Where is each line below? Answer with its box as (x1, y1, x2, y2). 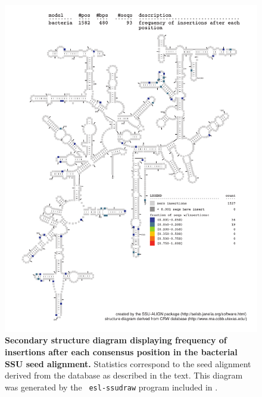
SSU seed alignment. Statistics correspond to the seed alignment (5, 357, 251, 370)
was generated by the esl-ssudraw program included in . (5, 380, 218, 393)
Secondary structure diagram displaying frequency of (5, 334, 227, 346)
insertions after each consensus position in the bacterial (5, 346, 238, 358)
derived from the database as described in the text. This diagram (5, 369, 243, 382)
